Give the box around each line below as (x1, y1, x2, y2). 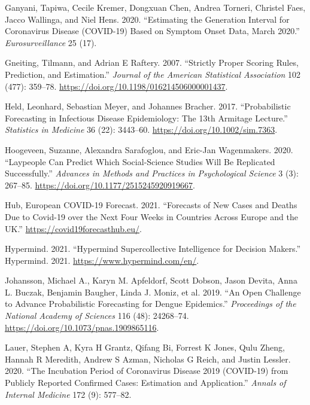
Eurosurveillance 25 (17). (5, 36, 97, 48)
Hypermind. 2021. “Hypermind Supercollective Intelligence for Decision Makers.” (5, 242, 301, 255)
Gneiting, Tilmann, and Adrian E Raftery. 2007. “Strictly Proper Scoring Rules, (5, 56, 299, 69)
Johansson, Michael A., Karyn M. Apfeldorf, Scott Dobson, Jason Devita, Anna (5, 274, 297, 287)
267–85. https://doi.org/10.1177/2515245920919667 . (5, 178, 195, 191)
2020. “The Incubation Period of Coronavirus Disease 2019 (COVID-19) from (5, 364, 288, 377)
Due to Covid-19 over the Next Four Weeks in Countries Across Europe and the (5, 210, 298, 223)
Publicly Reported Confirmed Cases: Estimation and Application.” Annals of (5, 376, 286, 389)
